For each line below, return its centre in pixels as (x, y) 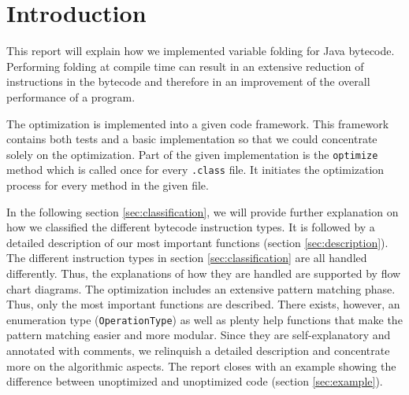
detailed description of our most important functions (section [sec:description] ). (197, 242)
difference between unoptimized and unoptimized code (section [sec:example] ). (195, 381)
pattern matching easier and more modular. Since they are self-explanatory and (199, 335)
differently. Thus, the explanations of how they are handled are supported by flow (204, 273)
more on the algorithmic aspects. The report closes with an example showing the (201, 365)
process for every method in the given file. (108, 185)
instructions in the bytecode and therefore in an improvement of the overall (188, 81)
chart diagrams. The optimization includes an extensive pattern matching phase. (201, 288)
